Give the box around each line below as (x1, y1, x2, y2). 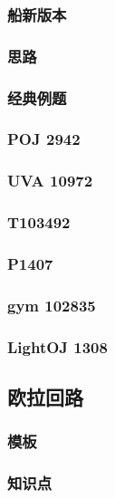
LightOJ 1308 (7, 335, 108, 358)
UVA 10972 (7, 169, 93, 192)
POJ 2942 (7, 128, 81, 150)
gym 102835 (7, 293, 96, 316)
